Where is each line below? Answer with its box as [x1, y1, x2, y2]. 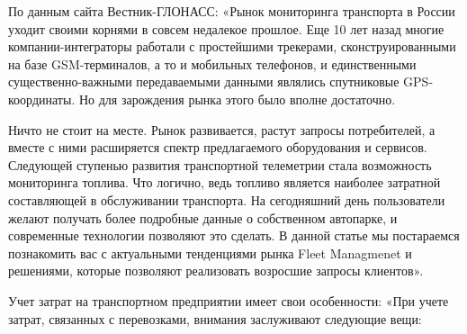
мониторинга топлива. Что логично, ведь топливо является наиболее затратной [8, 173, 441, 192]
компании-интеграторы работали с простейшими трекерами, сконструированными [8, 37, 456, 56]
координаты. [8, 89, 76, 108]
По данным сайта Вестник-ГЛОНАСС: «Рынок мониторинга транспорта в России [8, 2, 455, 20]
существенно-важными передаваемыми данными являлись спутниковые [8, 72, 400, 91]
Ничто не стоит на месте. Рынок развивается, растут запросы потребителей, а [8, 120, 436, 139]
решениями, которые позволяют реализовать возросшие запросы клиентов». [8, 261, 424, 280]
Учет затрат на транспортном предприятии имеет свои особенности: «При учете [8, 291, 449, 310]
